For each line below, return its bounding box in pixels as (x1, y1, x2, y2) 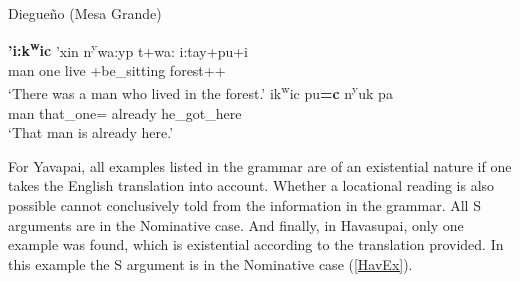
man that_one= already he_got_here (8, 102, 242, 123)
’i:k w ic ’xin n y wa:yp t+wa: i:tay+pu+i (8, 37, 248, 61)
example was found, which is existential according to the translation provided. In (8, 234, 504, 255)
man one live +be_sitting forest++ (8, 59, 226, 80)
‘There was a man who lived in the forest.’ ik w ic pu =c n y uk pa (8, 80, 393, 104)
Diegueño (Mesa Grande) (8, 3, 162, 23)
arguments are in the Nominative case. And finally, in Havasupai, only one (8, 214, 464, 235)
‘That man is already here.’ (8, 122, 174, 143)
